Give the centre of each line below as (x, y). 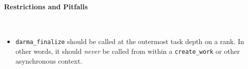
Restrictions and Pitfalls (46, 6)
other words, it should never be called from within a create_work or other (128, 51)
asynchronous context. (49, 60)
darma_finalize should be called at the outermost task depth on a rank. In (130, 41)
